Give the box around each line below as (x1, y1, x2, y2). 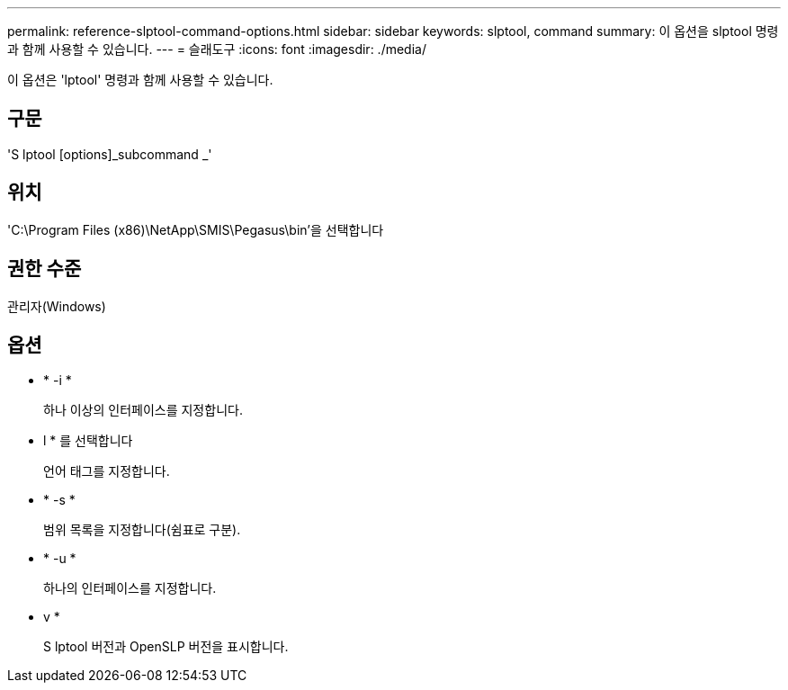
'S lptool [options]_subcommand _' (7, 146, 212, 162)
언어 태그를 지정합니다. (43, 463, 170, 479)
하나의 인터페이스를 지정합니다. (43, 580, 217, 596)
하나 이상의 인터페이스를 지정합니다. (43, 402, 243, 418)
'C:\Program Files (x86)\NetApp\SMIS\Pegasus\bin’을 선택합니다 (7, 221, 384, 237)
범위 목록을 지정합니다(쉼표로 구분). (43, 522, 241, 538)
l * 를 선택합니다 (43, 433, 133, 449)
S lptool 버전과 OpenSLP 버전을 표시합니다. (43, 639, 289, 655)
